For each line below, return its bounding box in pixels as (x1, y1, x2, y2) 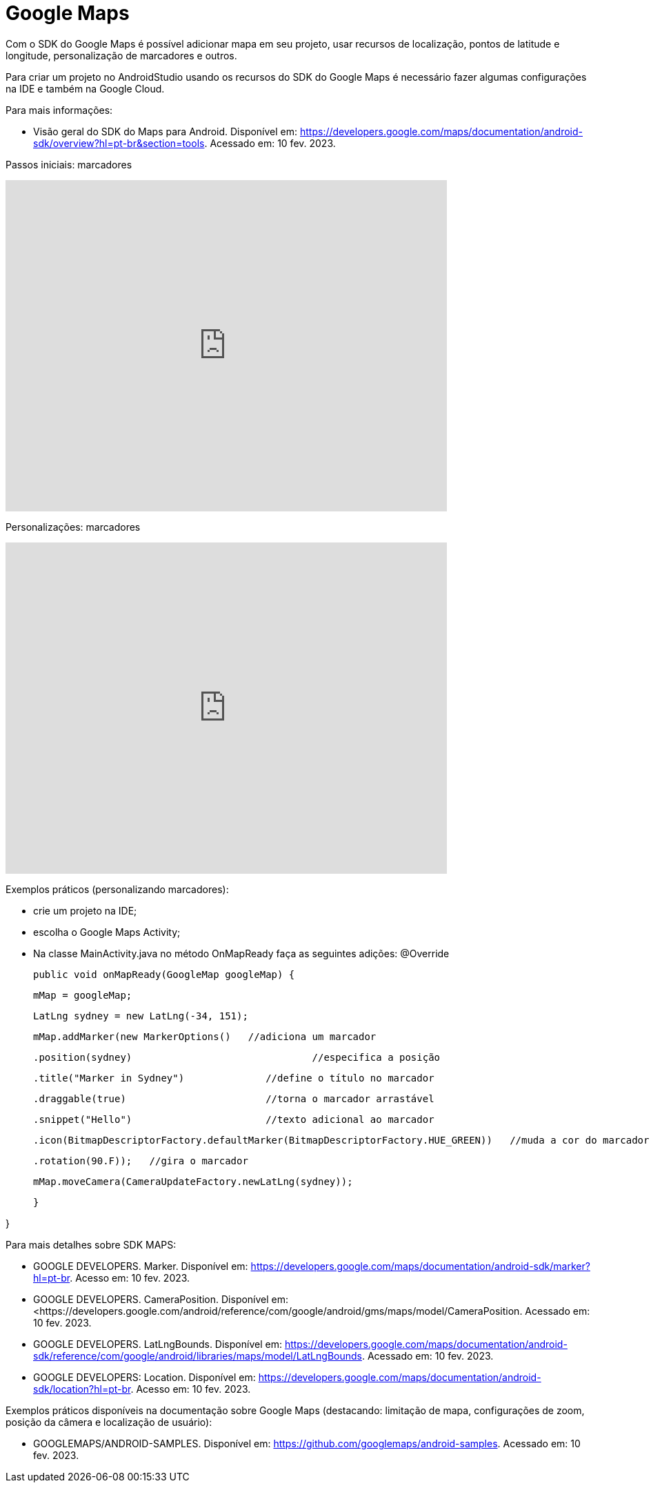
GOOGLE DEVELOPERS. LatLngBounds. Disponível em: (33, 1338, 282, 1350)
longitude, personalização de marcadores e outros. (6, 49, 237, 61)
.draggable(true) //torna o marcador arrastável (33, 1093, 434, 1104)
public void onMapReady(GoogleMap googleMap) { (33, 968, 295, 980)
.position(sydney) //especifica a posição (33, 1051, 441, 1063)
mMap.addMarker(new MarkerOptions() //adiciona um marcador (33, 1030, 377, 1042)
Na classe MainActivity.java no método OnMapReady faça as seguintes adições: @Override (33, 947, 450, 959)
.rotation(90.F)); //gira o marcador (33, 1155, 248, 1166)
